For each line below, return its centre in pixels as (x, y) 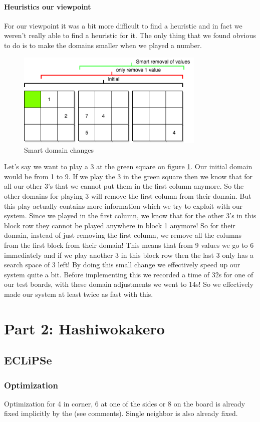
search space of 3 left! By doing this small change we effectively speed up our (122, 265)
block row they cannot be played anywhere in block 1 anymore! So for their (120, 225)
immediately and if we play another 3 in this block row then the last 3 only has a (129, 255)
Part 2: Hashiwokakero (84, 328)
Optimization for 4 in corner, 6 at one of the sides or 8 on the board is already (125, 403)
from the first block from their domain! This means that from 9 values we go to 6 (129, 245)
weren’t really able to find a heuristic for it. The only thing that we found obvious (130, 35)
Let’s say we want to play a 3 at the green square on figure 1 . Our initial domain (128, 166)
